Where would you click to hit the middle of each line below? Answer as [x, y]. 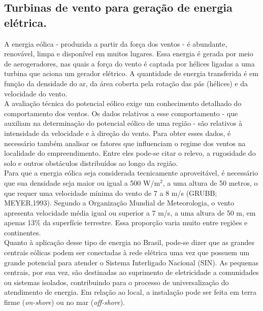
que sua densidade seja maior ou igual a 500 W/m [82, 182]
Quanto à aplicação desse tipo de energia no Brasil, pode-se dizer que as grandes [129, 242]
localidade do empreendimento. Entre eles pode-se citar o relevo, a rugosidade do [130, 153]
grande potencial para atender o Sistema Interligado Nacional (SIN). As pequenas [131, 262]
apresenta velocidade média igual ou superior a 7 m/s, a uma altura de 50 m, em [130, 212]
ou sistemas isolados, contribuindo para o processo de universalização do [117, 282]
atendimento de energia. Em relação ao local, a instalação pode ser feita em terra [130, 292]
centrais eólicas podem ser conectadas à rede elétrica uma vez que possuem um [127, 252]
